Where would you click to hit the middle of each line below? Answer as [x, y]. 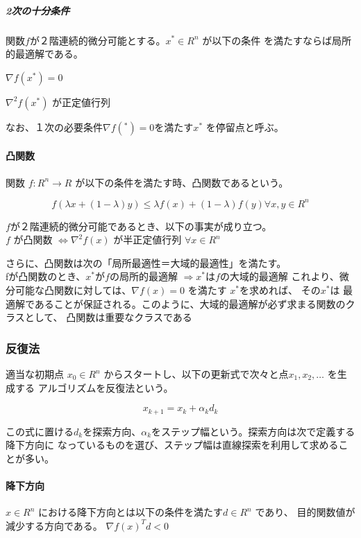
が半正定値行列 [148, 240]
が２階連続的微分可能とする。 [98, 40]
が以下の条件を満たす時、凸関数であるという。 [182, 182]
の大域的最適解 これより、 [279, 276]
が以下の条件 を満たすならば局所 [277, 40]
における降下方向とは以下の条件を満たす [131, 512]
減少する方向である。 [54, 525]
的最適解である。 [44, 54]
